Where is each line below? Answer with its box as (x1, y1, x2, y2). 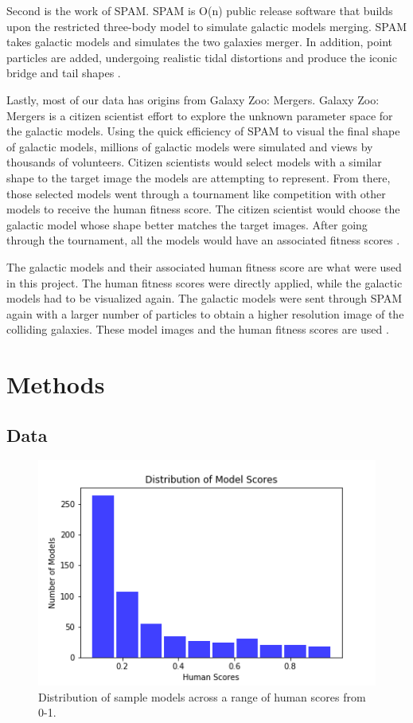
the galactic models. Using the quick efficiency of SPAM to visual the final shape (6, 123, 400, 139)
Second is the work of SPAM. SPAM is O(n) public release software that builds (6, 2, 393, 18)
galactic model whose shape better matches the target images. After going (6, 216, 368, 233)
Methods (6, 368, 105, 401)
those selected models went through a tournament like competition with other (6, 185, 386, 201)
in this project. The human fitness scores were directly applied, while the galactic (6, 274, 403, 291)
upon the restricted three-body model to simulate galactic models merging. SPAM (6, 18, 407, 34)
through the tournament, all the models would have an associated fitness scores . (6, 232, 400, 248)
